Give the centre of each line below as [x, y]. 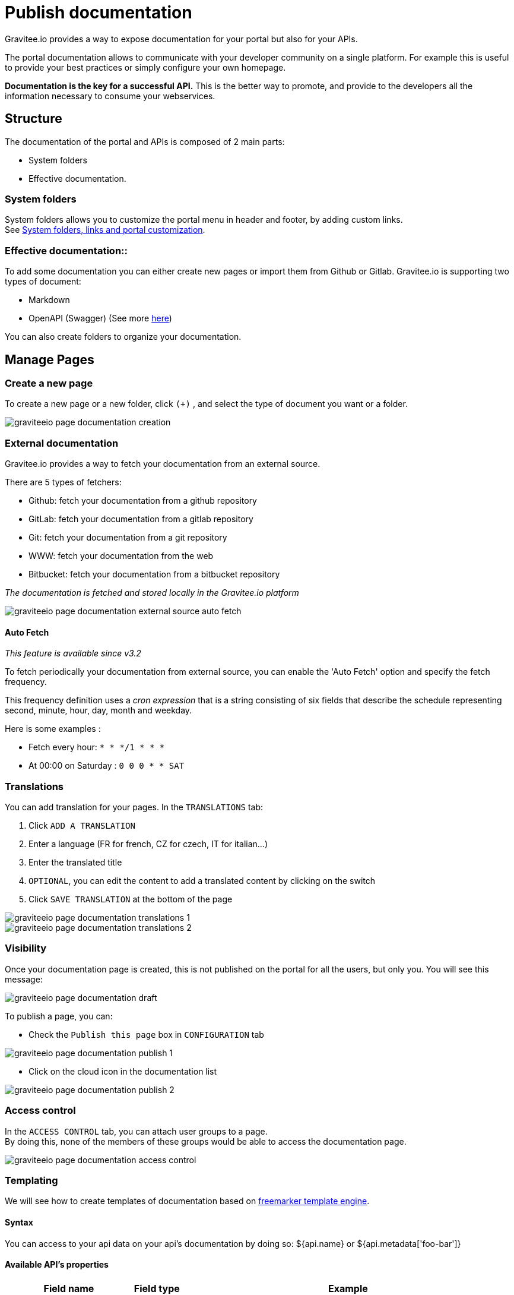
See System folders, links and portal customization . [105, 230]
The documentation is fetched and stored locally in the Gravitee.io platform [152, 593]
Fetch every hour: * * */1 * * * [97, 747]
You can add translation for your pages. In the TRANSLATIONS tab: [134, 807]
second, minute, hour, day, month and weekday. [99, 710]
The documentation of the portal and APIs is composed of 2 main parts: [145, 141]
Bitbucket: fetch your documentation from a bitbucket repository [154, 574]
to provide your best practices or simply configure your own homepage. [145, 67]
